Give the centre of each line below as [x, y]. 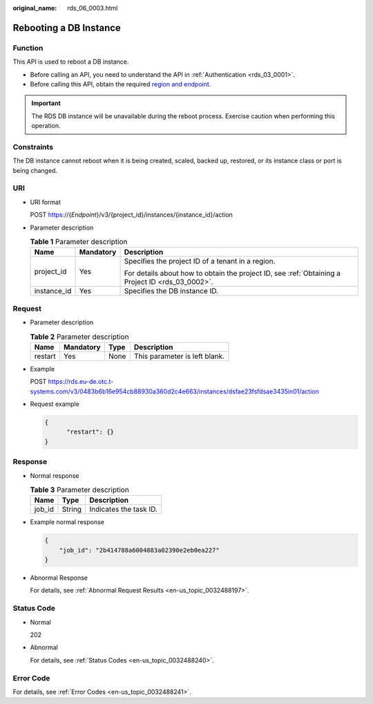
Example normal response [67, 522]
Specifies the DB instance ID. [171, 291]
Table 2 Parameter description [79, 337]
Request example [55, 404]
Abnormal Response [59, 578]
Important [46, 103]
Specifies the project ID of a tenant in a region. [200, 261]
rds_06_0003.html [93, 8]
